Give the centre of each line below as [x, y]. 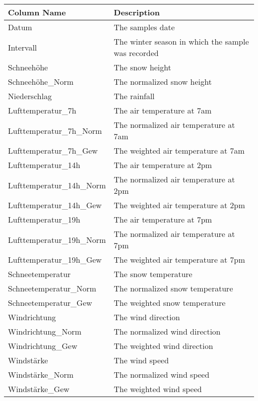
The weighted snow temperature [170, 303]
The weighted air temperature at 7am [179, 150]
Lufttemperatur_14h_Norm [57, 185]
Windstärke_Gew [39, 389]
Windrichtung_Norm [45, 331]
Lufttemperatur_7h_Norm [55, 130]
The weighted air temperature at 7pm [179, 259]
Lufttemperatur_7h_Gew [53, 150]
